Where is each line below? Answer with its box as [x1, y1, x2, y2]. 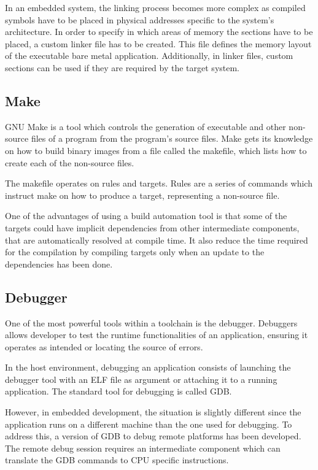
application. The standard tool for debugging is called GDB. [5, 385, 232, 398]
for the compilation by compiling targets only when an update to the [5, 245, 265, 258]
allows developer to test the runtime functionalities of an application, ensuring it [5, 328, 308, 341]
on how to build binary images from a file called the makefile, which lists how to [5, 144, 307, 156]
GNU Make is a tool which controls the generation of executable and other [5, 120, 286, 133]
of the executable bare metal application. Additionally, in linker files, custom [5, 49, 293, 62]
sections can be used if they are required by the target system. [5, 61, 240, 74]
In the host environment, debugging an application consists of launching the [5, 361, 291, 374]
